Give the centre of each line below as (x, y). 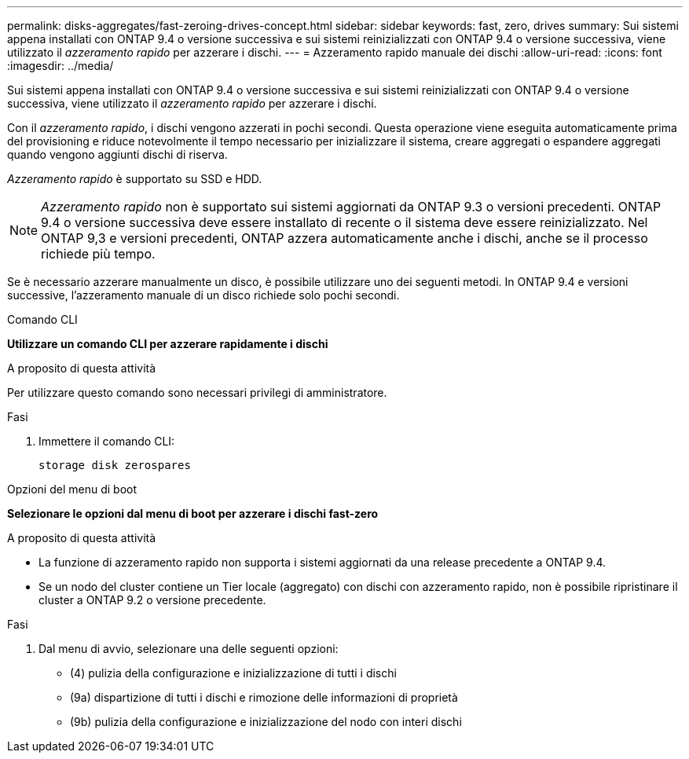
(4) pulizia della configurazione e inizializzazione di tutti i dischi (233, 673)
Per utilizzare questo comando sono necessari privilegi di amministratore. (197, 392)
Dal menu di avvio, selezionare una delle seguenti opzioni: (189, 649)
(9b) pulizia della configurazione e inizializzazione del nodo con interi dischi (266, 722)
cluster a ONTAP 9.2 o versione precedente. (152, 600)
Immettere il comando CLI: (107, 441)
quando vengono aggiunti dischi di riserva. (117, 154)
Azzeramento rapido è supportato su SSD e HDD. (135, 179)
